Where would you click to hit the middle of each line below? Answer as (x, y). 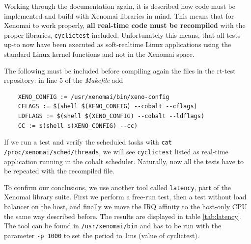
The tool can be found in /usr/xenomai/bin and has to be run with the (113, 226)
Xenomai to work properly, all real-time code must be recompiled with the (125, 25)
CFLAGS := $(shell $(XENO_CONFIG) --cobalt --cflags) (108, 107)
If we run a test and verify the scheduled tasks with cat (88, 142)
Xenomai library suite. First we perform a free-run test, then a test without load (125, 197)
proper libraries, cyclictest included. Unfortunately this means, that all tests (122, 35)
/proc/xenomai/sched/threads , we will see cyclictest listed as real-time (116, 151)
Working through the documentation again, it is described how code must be (120, 6)
